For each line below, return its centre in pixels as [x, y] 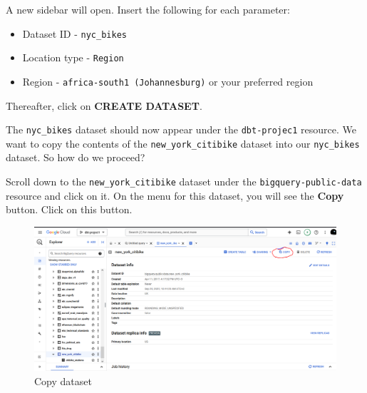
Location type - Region [73, 57]
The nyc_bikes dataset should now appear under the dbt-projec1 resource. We [181, 129]
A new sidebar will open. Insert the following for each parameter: [148, 9]
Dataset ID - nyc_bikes [74, 33]
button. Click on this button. [69, 209]
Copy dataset [63, 381]
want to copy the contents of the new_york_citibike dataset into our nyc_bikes [183, 143]
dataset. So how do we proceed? [76, 157]
